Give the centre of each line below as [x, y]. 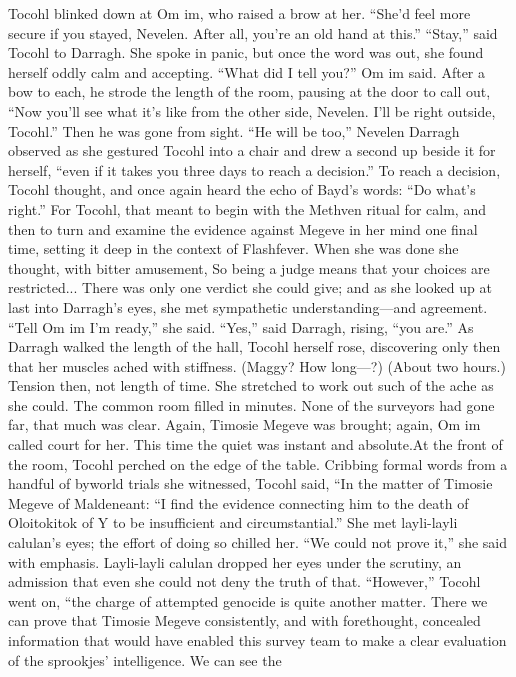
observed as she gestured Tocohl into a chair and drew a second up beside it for [252, 150]
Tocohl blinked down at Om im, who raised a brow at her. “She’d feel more [239, 13]
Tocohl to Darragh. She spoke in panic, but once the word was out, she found [246, 52]
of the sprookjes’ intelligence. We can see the [145, 659]
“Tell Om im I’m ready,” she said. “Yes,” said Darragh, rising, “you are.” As [241, 326]
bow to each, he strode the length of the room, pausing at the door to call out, [249, 91]
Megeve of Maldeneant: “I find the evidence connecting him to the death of [238, 502]
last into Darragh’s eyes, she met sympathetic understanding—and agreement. [248, 306]
